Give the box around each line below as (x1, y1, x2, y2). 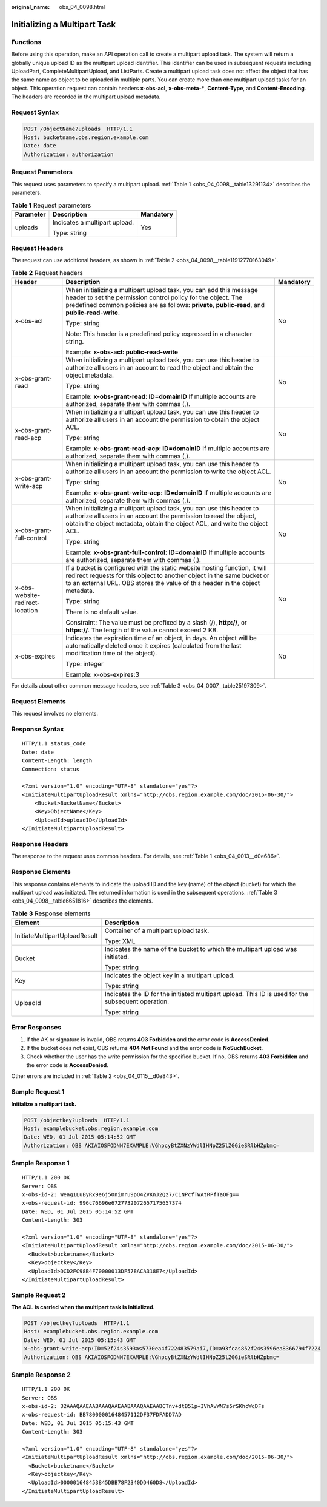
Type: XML (104, 937, 136, 946)
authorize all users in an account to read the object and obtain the (65, 364, 254, 372)
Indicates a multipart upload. (52, 218, 134, 226)
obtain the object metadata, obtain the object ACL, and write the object (65, 520, 268, 528)
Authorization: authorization (24, 151, 114, 158)
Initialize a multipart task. (11, 1100, 77, 1108)
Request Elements (11, 697, 66, 705)
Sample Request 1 (11, 1088, 65, 1096)
